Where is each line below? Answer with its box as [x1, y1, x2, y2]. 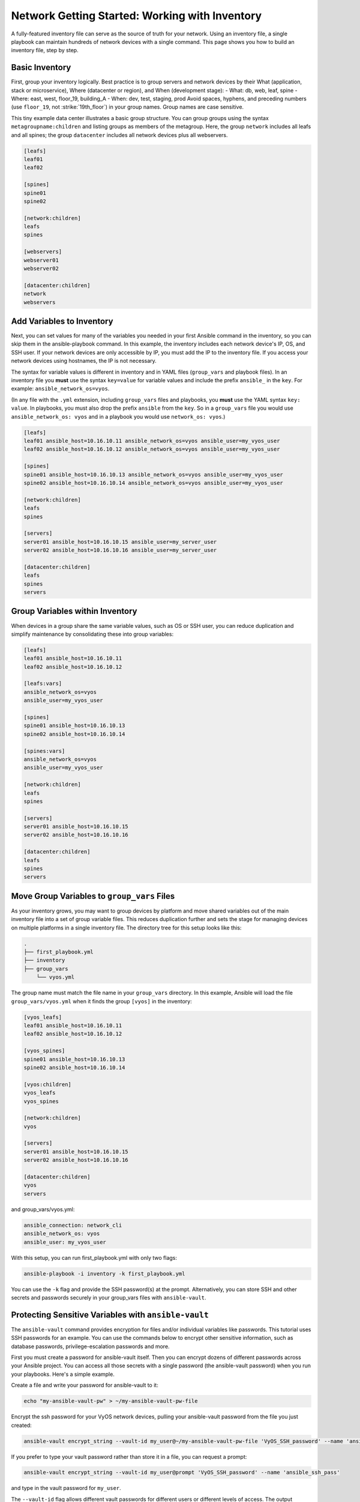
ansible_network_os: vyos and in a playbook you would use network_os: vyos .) [11, 413, 226, 420]
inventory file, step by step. [11, 47, 79, 54]
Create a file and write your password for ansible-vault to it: [11, 1382, 158, 1389]
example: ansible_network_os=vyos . [11, 385, 110, 392]
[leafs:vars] [23, 680, 62, 687]
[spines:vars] [23, 747, 65, 754]
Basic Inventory [11, 62, 71, 73]
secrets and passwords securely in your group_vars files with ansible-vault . [11, 1294, 206, 1301]
